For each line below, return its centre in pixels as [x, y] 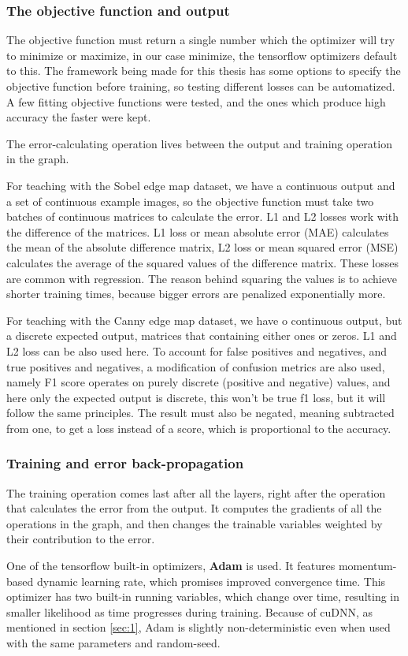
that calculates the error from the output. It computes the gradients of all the [194, 508]
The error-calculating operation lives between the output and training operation [199, 143]
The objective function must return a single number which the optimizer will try [201, 40]
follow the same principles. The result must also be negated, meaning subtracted [200, 413]
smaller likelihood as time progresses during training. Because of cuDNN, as [190, 611]
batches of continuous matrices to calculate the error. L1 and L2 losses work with [202, 216]
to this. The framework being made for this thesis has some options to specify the [204, 71]
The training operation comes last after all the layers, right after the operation [196, 492]
